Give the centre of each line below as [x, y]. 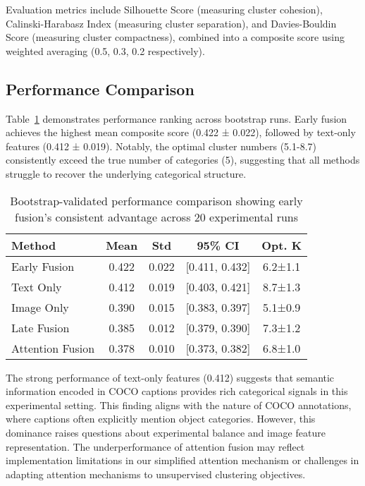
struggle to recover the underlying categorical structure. [126, 173]
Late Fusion [41, 327]
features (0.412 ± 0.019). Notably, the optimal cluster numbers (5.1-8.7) [161, 146]
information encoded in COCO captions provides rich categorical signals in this [177, 391]
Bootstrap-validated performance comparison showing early [156, 200]
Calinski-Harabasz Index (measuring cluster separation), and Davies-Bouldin [171, 23]
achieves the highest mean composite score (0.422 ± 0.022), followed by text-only [181, 132]
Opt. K [282, 245]
